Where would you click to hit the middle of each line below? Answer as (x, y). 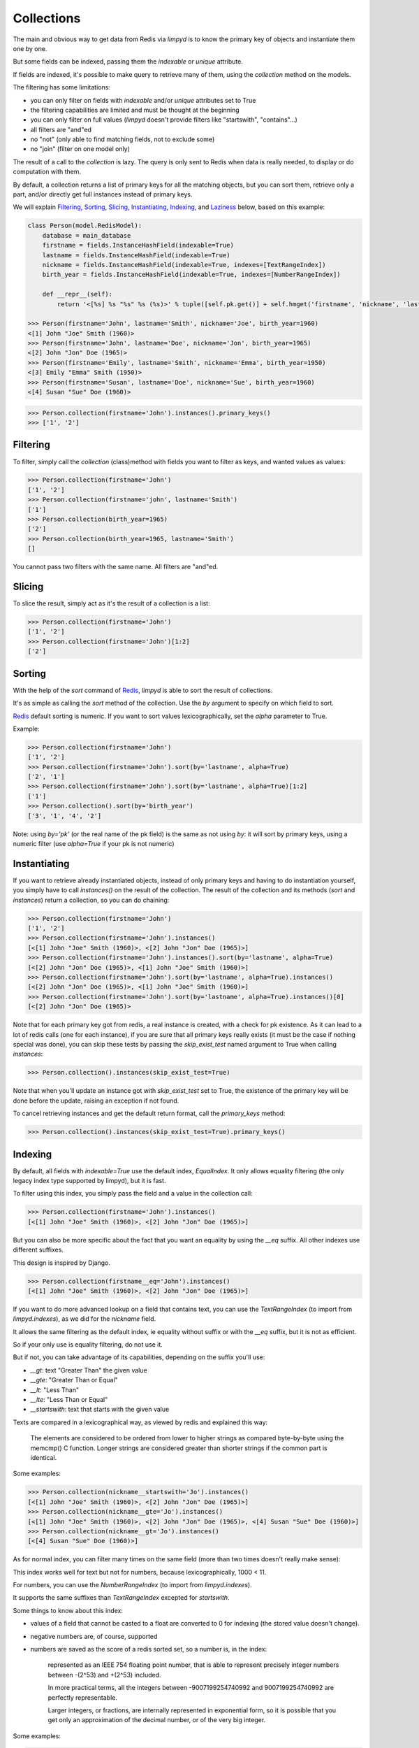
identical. (44, 1457)
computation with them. (47, 172)
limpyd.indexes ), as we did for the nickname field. (84, 1319)
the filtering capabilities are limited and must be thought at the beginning (135, 110)
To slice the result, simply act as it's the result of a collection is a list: (111, 603)
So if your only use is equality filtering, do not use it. (88, 1345)
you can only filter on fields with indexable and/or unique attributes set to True (143, 100)
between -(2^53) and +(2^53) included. (104, 1675)
